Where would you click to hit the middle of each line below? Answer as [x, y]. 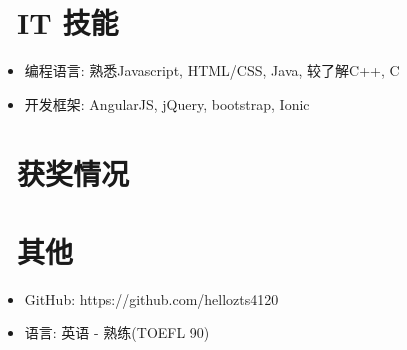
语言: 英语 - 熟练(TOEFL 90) [117, 332]
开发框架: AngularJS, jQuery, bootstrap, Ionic [167, 103]
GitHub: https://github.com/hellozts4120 [151, 298]
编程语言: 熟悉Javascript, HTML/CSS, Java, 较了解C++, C [212, 70]
